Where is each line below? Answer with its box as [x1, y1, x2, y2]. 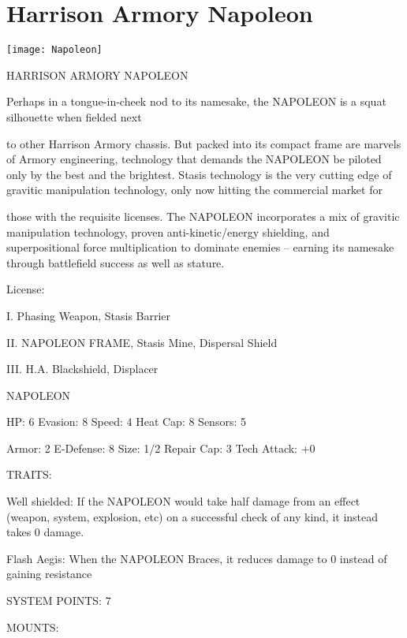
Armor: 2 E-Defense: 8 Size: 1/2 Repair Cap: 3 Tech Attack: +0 [6, 439, 316, 456]
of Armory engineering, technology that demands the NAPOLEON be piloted [6, 151, 382, 167]
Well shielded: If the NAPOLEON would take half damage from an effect [6, 493, 360, 509]
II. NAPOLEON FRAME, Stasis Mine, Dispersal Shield [6, 334, 278, 350]
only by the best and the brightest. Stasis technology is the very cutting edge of [6, 166, 392, 182]
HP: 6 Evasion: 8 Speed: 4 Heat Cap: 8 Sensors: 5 [6, 413, 246, 430]
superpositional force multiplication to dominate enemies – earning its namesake [6, 239, 394, 256]
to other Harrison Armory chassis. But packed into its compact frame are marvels [6, 135, 401, 151]
